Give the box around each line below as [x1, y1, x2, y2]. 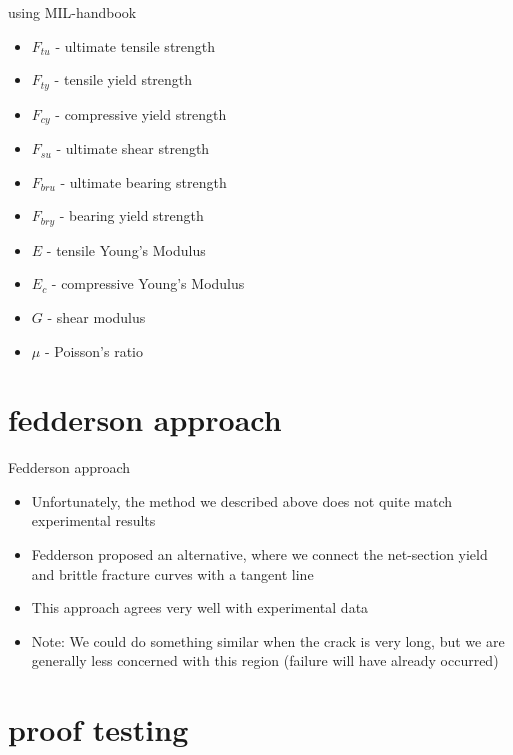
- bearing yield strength [59, 205, 204, 226]
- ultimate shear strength [56, 138, 210, 159]
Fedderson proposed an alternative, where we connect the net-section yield [31, 544, 488, 565]
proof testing [8, 709, 189, 750]
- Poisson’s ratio [44, 340, 143, 361]
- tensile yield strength [54, 69, 193, 90]
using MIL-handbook [8, 2, 137, 22]
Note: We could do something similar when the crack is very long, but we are [31, 630, 505, 651]
